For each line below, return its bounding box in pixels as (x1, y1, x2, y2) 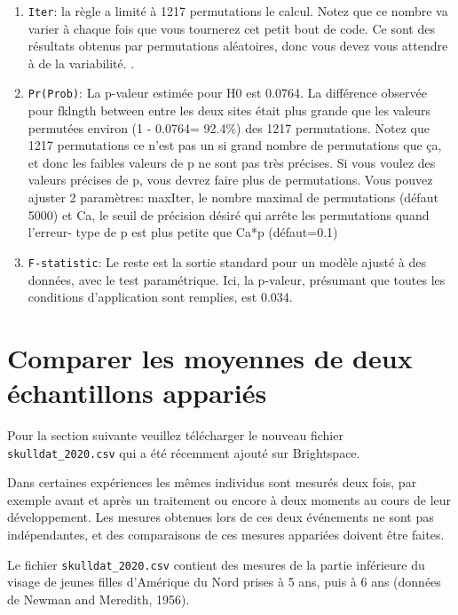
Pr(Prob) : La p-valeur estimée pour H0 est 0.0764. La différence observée (28, 83, 428, 102)
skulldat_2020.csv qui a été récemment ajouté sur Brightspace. (7, 443, 360, 461)
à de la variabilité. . (28, 53, 135, 72)
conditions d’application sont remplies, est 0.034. (28, 288, 293, 306)
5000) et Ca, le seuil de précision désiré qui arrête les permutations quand (28, 205, 430, 224)
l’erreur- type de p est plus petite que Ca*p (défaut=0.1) (28, 223, 338, 241)
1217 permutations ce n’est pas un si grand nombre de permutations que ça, (28, 136, 442, 154)
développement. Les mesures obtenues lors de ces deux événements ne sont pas (7, 508, 434, 526)
